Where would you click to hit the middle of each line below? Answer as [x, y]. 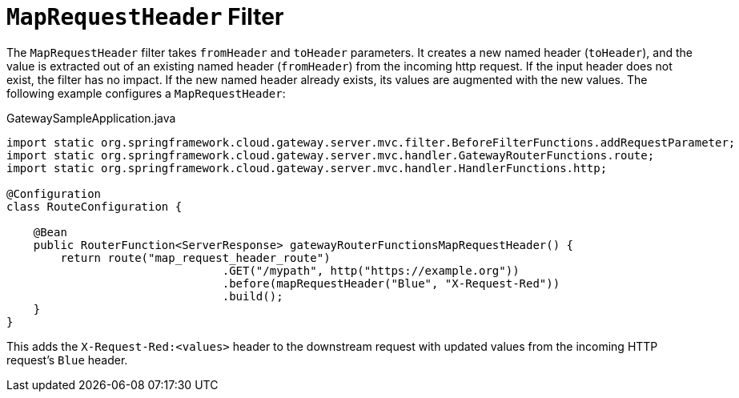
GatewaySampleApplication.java [91, 118]
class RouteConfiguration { [94, 206]
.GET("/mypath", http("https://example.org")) [371, 270]
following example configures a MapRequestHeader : [146, 93]
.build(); [253, 296]
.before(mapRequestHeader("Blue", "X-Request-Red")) [391, 283]
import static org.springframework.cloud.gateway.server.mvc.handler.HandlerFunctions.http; [307, 168]
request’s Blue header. [67, 360]
